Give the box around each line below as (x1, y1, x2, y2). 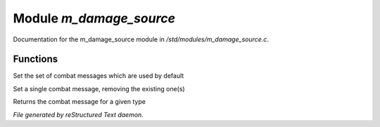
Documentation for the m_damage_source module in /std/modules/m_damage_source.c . (13, 35, 269, 44)
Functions (13, 53, 58, 65)
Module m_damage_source (13, 11, 176, 26)
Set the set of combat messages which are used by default (13, 72, 184, 80)
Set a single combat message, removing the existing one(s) (13, 84, 186, 93)
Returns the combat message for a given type (13, 98, 146, 106)
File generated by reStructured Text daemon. (13, 110, 144, 119)
